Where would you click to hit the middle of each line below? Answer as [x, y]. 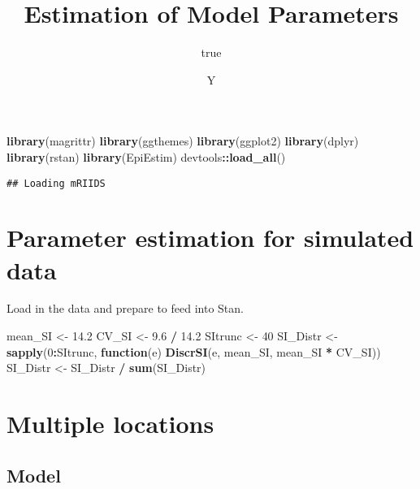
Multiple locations [110, 424]
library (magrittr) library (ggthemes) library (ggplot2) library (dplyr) [183, 141]
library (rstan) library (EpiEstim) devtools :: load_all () [146, 156]
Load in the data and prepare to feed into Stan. [125, 308]
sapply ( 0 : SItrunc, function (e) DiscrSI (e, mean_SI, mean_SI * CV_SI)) [194, 351]
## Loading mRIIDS [56, 183]
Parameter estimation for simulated [210, 238]
